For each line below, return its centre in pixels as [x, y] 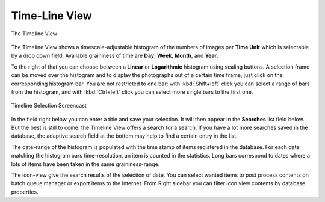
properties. [25, 192]
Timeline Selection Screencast [49, 106]
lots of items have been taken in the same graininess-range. [85, 164]
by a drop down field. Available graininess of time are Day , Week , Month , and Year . [115, 56]
